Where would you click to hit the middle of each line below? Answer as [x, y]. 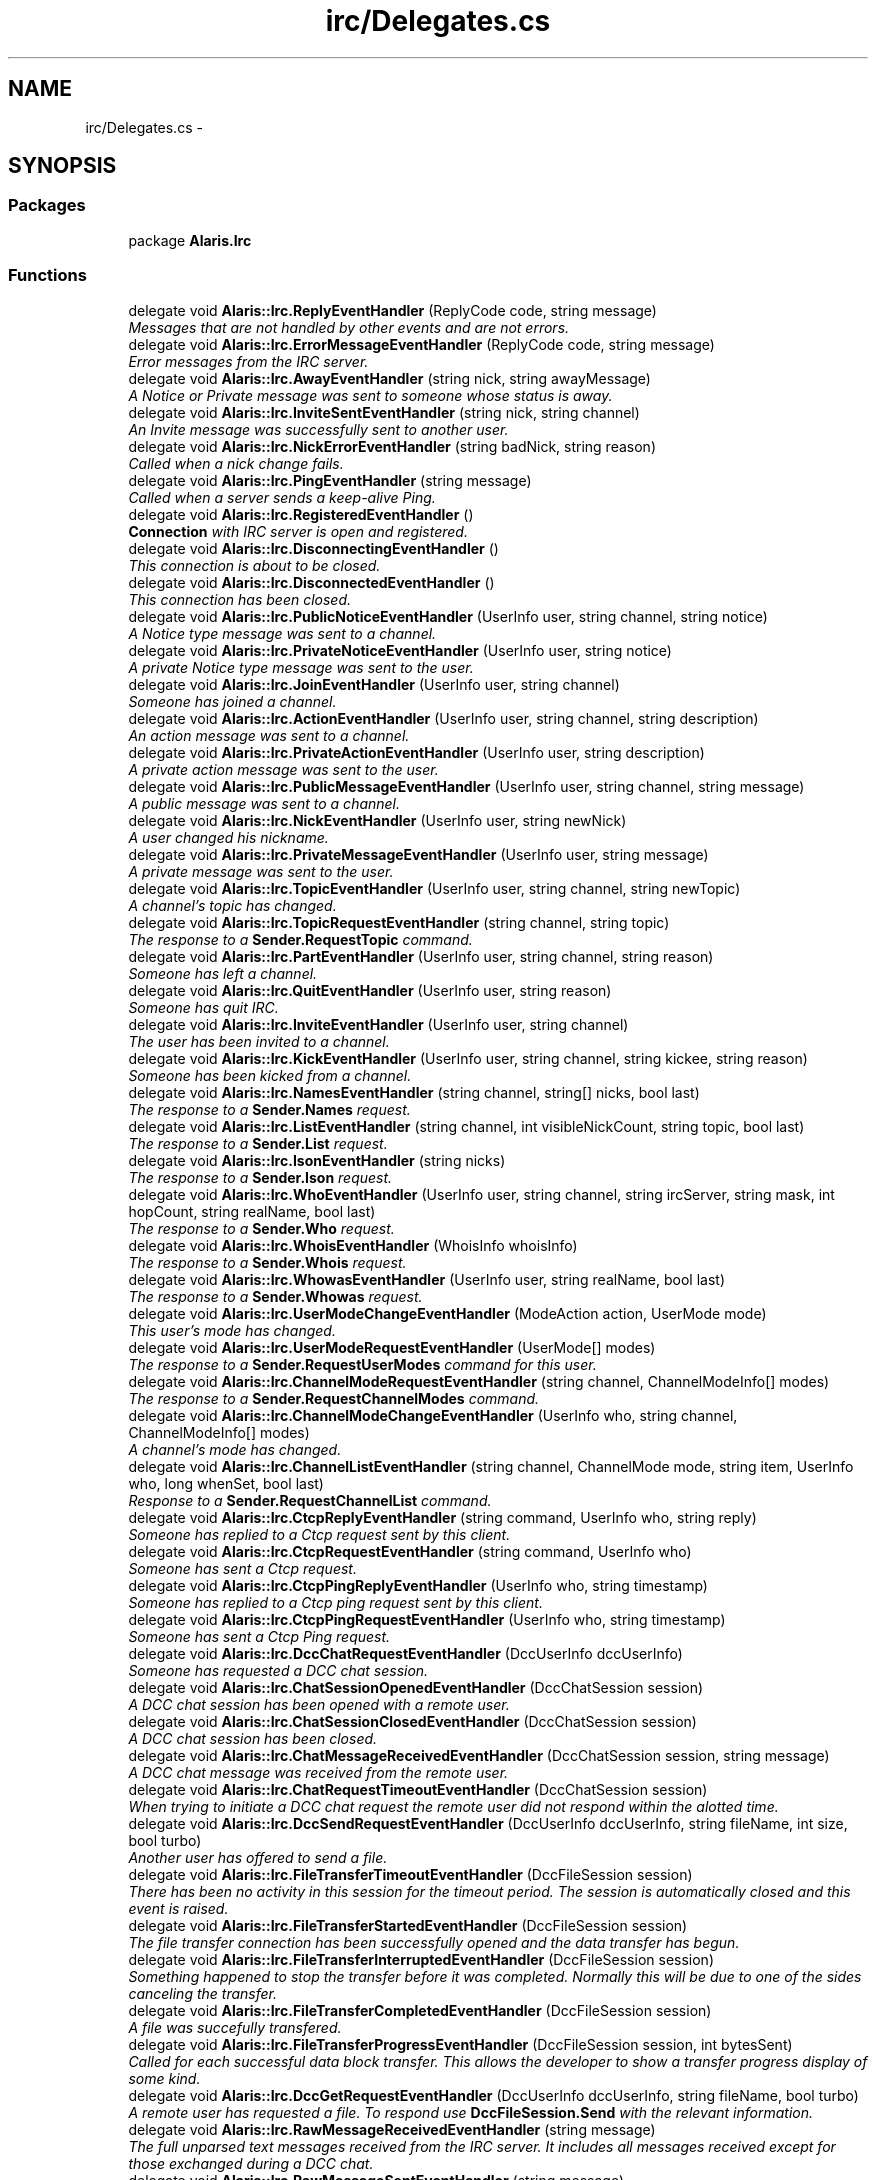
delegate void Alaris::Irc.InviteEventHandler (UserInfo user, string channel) [378, 1024]
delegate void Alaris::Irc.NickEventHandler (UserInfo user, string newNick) [377, 820]
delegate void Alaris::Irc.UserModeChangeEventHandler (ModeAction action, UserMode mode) [447, 1313]
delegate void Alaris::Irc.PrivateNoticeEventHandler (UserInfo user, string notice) [400, 650]
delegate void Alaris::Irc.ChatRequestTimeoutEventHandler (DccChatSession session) [418, 1789]
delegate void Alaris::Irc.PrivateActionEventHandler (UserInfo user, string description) [416, 752]
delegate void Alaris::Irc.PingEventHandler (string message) [330, 480]
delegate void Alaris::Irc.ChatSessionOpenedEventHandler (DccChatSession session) [416, 1687]
